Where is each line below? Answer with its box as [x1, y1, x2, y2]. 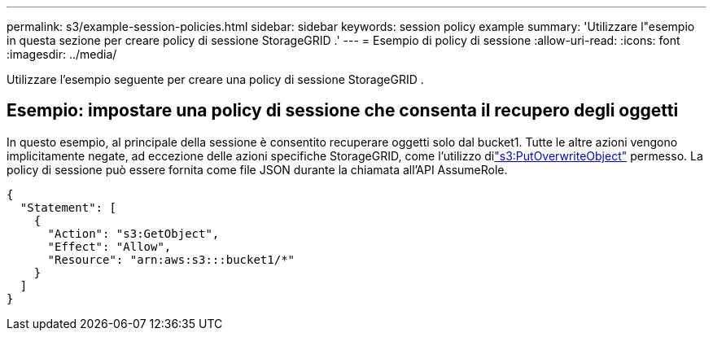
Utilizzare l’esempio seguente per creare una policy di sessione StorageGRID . [7, 72, 424, 86]
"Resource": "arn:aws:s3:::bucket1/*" [47, 252, 295, 266]
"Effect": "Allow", [47, 239, 172, 253]
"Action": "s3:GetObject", [47, 226, 220, 240]
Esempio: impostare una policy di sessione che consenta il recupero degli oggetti [7, 100, 679, 121]
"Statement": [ [20, 200, 116, 214]
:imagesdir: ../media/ [7, 47, 117, 61]
